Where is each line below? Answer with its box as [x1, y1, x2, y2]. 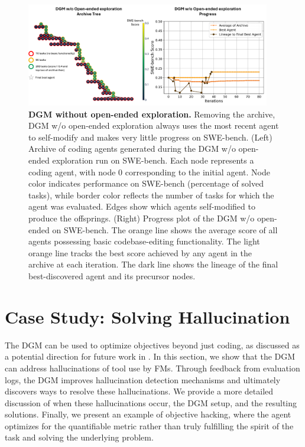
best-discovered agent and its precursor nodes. [28, 270, 196, 282]
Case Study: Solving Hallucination [5, 304, 290, 328]
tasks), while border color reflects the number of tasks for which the [28, 188, 274, 201]
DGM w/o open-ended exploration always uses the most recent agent [28, 119, 279, 132]
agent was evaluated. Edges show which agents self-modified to [28, 200, 255, 213]
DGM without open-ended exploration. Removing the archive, [28, 107, 275, 120]
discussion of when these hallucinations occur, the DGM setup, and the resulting [5, 396, 297, 409]
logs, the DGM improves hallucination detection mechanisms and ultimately [5, 373, 281, 386]
